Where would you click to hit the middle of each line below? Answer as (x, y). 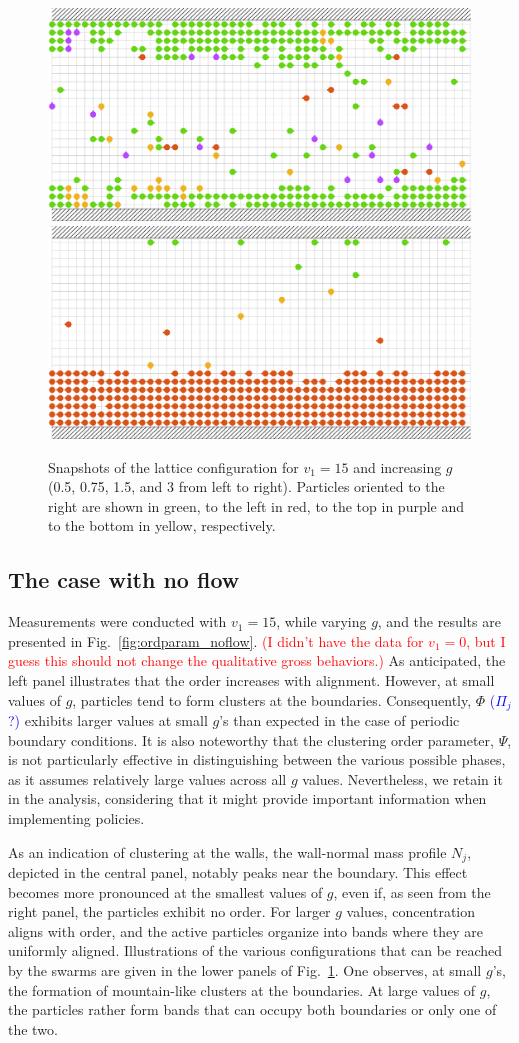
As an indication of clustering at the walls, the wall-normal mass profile (227, 851)
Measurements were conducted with (117, 621)
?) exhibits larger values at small (108, 720)
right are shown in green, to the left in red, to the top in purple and (256, 505)
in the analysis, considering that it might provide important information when (247, 798)
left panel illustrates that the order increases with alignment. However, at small (251, 680)
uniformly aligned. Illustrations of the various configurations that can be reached (255, 950)
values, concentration (411, 911)
